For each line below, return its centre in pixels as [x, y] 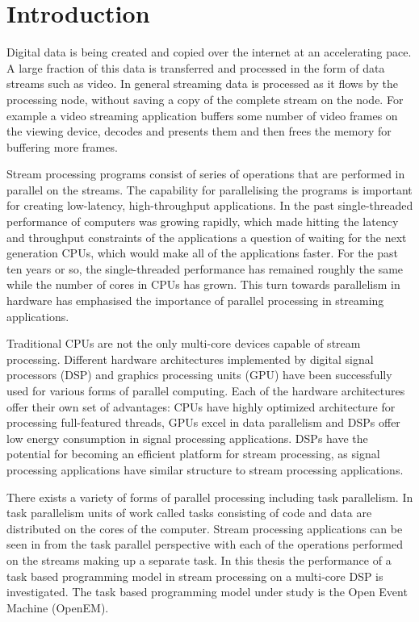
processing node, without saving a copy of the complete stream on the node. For [205, 99]
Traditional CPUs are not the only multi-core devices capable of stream [184, 343]
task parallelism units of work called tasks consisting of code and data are [189, 513]
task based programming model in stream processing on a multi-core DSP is [195, 576]
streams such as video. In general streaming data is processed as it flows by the [203, 83]
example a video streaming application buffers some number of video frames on [202, 115]
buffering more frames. [62, 146]
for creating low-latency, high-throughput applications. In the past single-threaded [210, 205]
